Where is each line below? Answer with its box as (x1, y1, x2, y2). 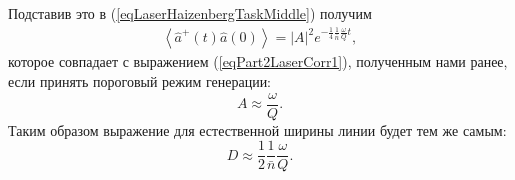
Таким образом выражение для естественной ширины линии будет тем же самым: (8, 119, 507, 140)
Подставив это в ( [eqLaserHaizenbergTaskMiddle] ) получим (8, 3, 372, 23)
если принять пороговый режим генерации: (8, 70, 272, 91)
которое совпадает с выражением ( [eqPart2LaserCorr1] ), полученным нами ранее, (8, 51, 508, 72)
